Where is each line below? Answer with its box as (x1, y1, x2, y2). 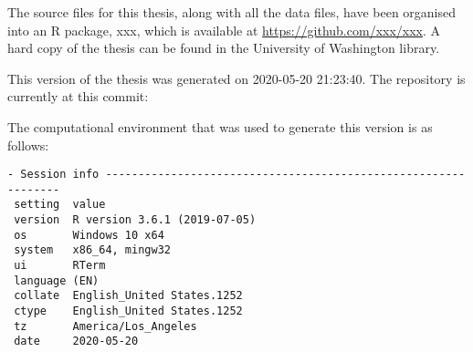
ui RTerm (14, 259, 106, 273)
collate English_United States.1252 (14, 289, 243, 303)
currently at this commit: (7, 87, 149, 106)
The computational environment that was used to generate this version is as (7, 117, 433, 136)
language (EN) (14, 274, 100, 287)
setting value (14, 198, 106, 212)
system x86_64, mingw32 (14, 243, 171, 257)
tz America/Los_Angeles (14, 319, 197, 333)
